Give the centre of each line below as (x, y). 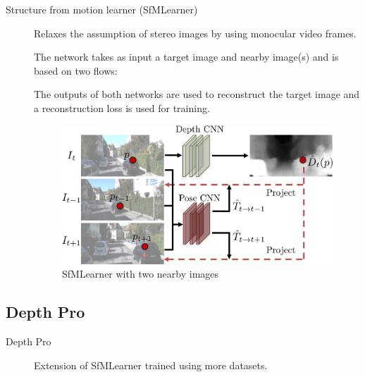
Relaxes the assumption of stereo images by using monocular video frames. (195, 33)
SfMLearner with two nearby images (141, 274)
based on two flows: (76, 70)
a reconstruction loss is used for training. (122, 107)
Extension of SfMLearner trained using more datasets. (151, 365)
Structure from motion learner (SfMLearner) (102, 9)
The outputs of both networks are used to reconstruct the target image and (197, 94)
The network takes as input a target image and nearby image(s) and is (186, 57)
